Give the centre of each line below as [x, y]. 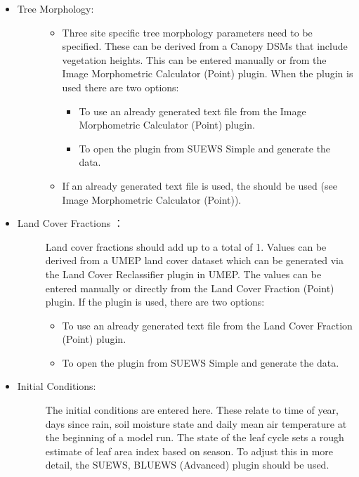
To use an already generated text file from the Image [192, 111]
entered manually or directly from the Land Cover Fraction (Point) [190, 288]
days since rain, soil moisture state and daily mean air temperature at [196, 423]
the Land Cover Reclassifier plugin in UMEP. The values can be [183, 274]
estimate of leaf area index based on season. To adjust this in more [189, 451]
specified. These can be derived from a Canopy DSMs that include [205, 46]
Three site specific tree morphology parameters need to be [187, 32]
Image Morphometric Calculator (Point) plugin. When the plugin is [208, 73]
